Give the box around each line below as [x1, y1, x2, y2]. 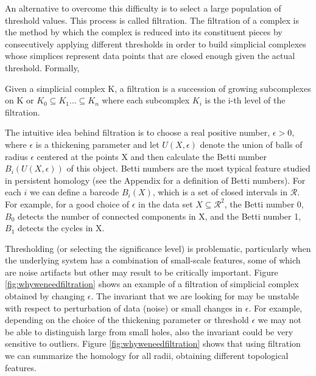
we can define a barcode [30, 186, 119, 198]
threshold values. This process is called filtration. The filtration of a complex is [5, 13, 299, 26]
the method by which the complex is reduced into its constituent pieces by [5, 26, 283, 38]
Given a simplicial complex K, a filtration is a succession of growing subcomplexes [5, 82, 311, 94]
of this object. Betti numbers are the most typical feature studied [66, 162, 311, 175]
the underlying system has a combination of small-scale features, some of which [5, 254, 301, 266]
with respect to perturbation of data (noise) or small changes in [5, 301, 243, 314]
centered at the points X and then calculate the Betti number [37, 150, 267, 162]
